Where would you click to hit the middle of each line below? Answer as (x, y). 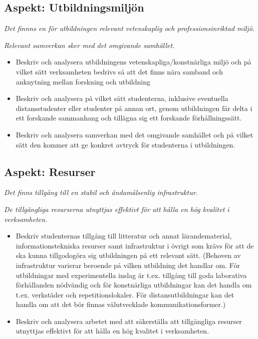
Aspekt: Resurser (50, 171)
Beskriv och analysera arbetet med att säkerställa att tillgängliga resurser (129, 321)
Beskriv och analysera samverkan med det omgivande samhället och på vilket (135, 134)
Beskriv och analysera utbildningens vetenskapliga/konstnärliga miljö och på (134, 62)
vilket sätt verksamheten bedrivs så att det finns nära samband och (119, 71)
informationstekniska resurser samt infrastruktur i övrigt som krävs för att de (135, 245)
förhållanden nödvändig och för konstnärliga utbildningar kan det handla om (134, 285)
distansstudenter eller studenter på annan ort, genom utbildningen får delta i (134, 108)
